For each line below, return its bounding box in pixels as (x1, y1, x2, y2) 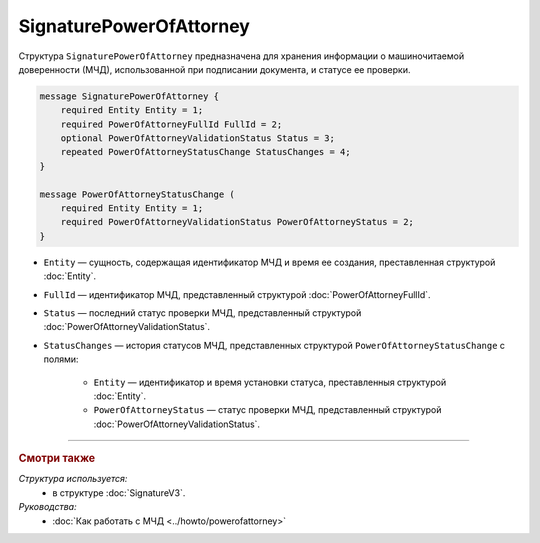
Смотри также (18, 451, 96, 465)
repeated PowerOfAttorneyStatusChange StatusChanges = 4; (60, 146, 351, 158)
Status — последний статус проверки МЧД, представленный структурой (43, 306, 362, 319)
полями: (43, 353, 79, 365)
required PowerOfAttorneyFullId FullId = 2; (60, 118, 283, 130)
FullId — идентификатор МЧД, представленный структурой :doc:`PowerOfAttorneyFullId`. (43, 288, 431, 300)
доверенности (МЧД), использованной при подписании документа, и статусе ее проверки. (18, 63, 411, 75)
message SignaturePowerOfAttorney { (39, 90, 220, 102)
